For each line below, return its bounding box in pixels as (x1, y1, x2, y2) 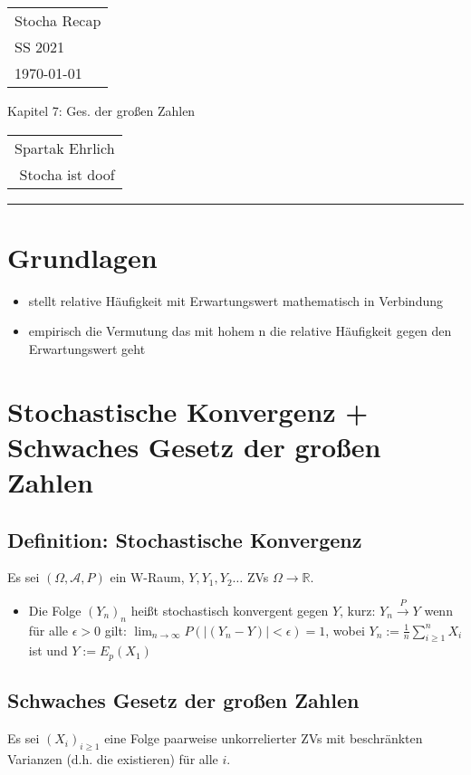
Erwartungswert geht (28, 339, 146, 358)
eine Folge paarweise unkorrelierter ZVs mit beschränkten (104, 729, 423, 748)
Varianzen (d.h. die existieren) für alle (7, 749, 218, 768)
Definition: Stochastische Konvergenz (7, 525, 362, 553)
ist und (28, 641, 68, 660)
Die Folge (28, 600, 82, 619)
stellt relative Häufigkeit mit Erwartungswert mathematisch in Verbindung (28, 291, 443, 310)
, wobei (325, 620, 365, 639)
